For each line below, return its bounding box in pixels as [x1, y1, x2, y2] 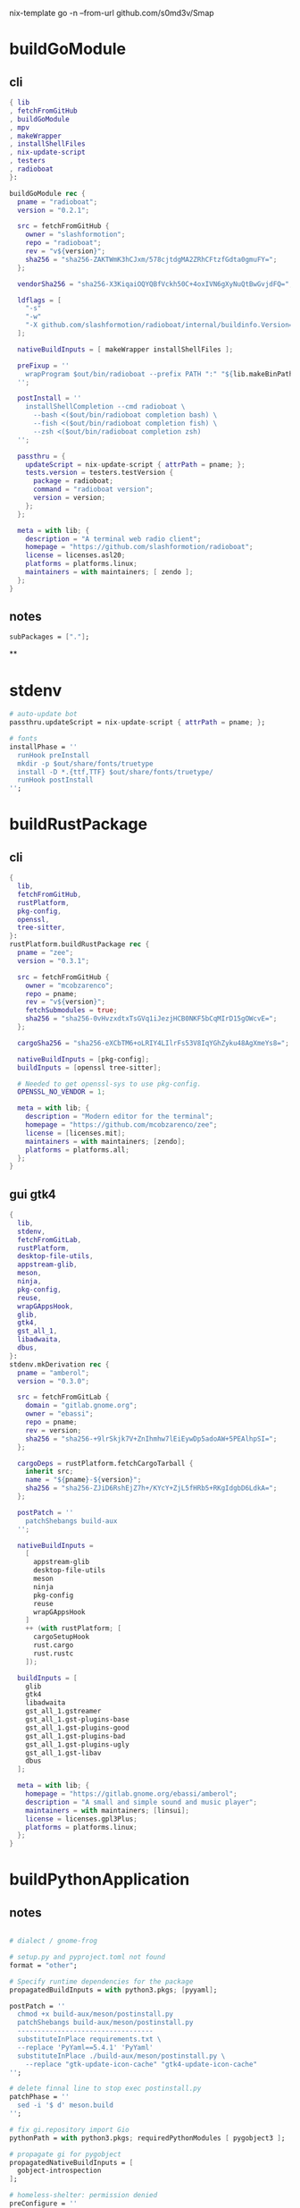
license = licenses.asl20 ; [25, 551, 126, 560]
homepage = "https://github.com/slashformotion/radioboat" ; [25, 543, 254, 552]
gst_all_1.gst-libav [25, 1748, 102, 1757]
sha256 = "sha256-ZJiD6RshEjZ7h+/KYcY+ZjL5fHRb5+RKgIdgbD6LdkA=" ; [25, 1484, 278, 1493]
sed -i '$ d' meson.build [17, 2101, 114, 2110]
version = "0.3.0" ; [17, 1376, 90, 1385]
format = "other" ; [9, 1960, 78, 1970]
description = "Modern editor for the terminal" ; [25, 1112, 214, 1121]
